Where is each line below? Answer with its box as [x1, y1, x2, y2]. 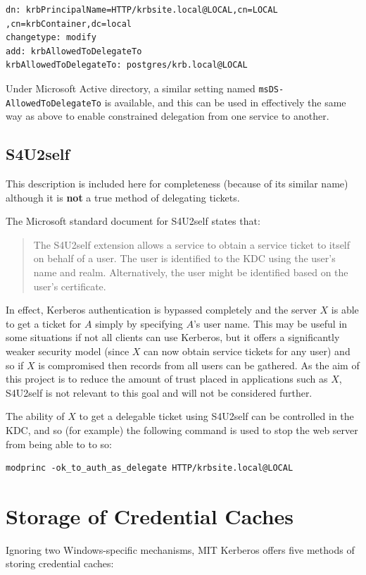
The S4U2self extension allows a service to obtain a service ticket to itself [33, 237, 351, 252]
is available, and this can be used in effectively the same [104, 94, 346, 109]
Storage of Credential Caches [6, 501, 294, 530]
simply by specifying [95, 316, 183, 330]
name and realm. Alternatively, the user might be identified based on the [33, 265, 348, 280]
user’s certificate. [33, 278, 106, 293]
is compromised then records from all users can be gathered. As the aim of [38, 357, 360, 372]
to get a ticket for [6, 316, 82, 330]
